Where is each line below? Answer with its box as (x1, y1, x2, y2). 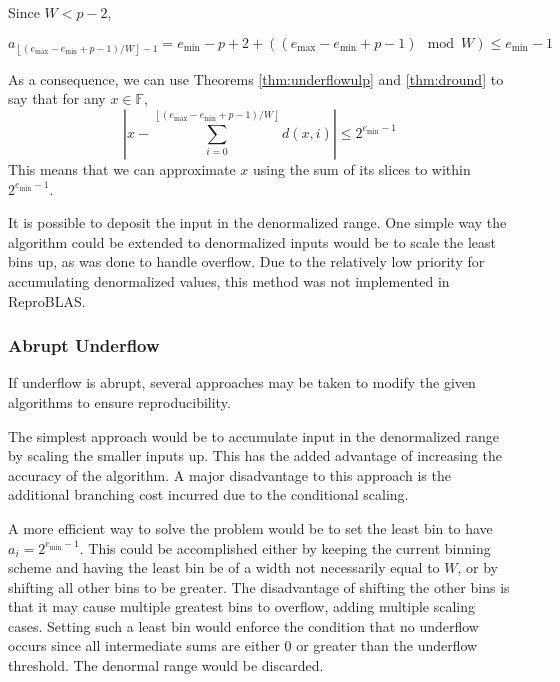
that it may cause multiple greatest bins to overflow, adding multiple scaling (8, 596, 476, 617)
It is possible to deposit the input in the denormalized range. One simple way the (8, 212, 507, 233)
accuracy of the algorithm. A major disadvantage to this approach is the (8, 464, 451, 485)
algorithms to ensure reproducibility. (8, 391, 231, 412)
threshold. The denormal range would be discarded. (8, 655, 324, 676)
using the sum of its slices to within (253, 158, 471, 179)
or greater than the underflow (296, 635, 478, 656)
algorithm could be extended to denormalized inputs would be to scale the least (8, 231, 496, 252)
